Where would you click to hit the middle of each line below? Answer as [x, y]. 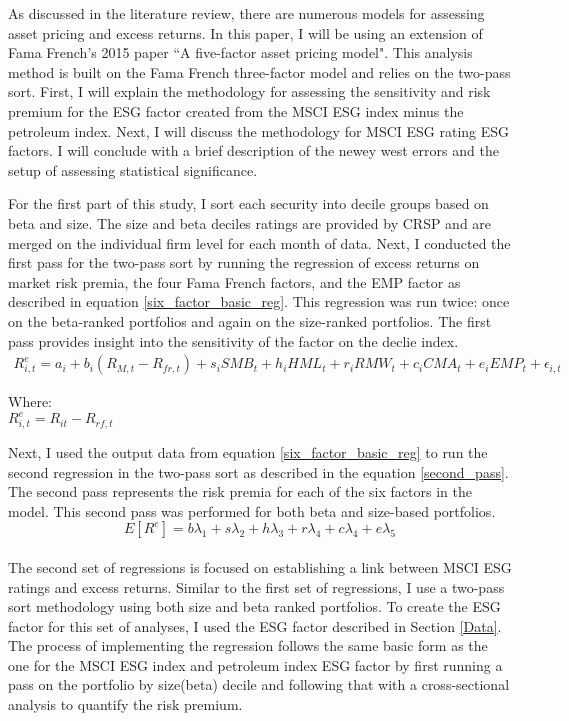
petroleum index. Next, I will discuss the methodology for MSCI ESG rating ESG [259, 130]
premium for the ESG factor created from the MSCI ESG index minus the [236, 110]
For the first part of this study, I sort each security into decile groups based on [248, 203]
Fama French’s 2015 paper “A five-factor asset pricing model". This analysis [240, 52]
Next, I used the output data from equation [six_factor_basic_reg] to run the [248, 451]
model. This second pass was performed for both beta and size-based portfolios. [252, 510]
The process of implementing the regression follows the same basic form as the [248, 645]
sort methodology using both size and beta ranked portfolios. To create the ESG [254, 606]
